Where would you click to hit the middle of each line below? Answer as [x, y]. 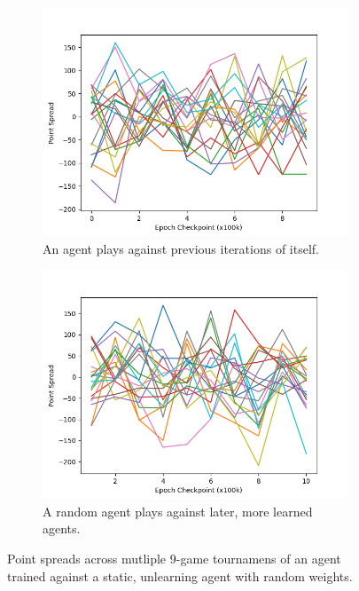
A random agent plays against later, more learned [178, 511]
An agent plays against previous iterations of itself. [181, 248]
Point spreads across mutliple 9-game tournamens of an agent [174, 558]
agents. [62, 528]
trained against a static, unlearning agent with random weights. [180, 575]
